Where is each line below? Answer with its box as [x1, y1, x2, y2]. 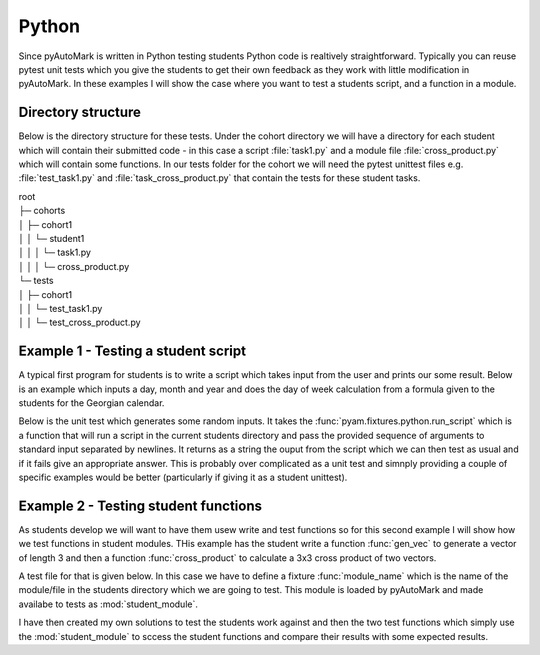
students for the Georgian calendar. [18, 397, 165, 409]
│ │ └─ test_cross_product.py [18, 316, 141, 329]
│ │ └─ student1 [18, 232, 85, 244]
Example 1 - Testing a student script [18, 343, 247, 360]
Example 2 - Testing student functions [18, 497, 262, 514]
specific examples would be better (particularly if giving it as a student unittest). [18, 471, 348, 483]
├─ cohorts [18, 205, 66, 217]
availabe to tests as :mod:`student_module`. [18, 598, 199, 610]
